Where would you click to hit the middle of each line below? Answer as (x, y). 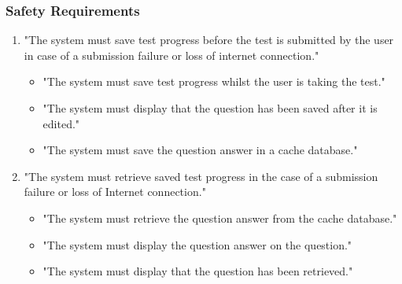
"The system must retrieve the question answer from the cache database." (220, 218)
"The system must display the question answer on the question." (197, 244)
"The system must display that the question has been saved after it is (210, 108)
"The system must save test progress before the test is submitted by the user (209, 40)
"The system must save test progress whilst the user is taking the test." (214, 81)
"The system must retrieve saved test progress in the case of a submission (201, 176)
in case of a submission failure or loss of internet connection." (171, 55)
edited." (61, 123)
